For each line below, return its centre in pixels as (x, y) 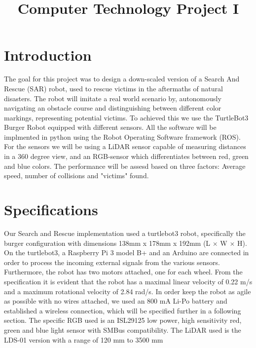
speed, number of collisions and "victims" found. (76, 175)
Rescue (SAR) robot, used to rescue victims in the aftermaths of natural (113, 88)
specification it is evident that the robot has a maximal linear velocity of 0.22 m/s (128, 281)
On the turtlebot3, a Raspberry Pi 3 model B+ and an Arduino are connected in (127, 252)
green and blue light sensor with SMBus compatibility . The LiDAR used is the (123, 329)
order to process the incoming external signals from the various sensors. (112, 262)
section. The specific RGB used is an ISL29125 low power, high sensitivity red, (123, 320)
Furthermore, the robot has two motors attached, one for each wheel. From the (123, 272)
